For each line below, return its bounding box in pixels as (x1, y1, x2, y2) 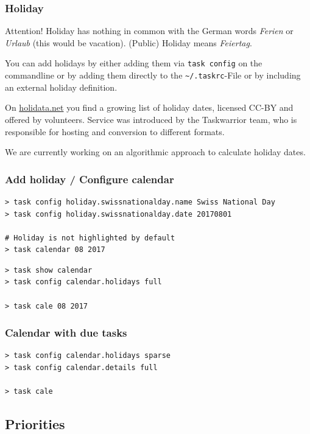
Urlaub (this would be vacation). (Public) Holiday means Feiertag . (5, 36, 252, 49)
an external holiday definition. (5, 80, 118, 93)
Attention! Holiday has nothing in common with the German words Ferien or (5, 24, 294, 37)
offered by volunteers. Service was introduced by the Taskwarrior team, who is (5, 113, 297, 125)
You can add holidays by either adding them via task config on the (5, 57, 262, 69)
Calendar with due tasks (5, 325, 127, 340)
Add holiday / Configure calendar (5, 171, 174, 186)
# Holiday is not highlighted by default (5, 233, 175, 242)
